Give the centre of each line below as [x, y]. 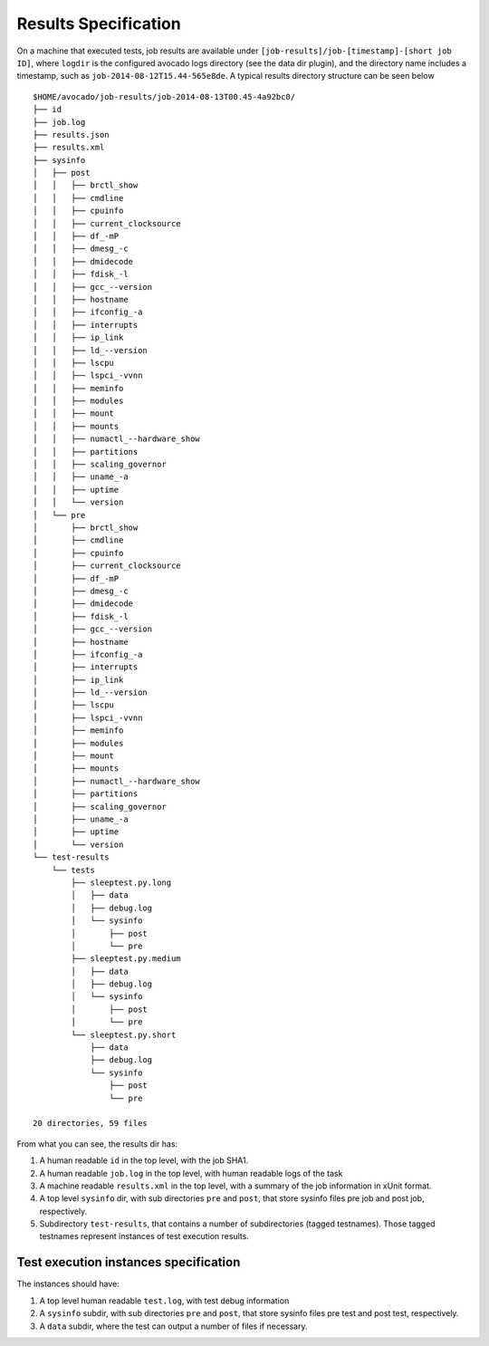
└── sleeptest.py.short [124, 1034]
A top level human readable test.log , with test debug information [164, 1301]
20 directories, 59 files [91, 1124]
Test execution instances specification [129, 1262]
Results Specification [99, 24]
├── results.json [71, 135]
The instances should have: [68, 1284]
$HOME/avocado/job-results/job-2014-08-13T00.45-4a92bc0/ [164, 96]
